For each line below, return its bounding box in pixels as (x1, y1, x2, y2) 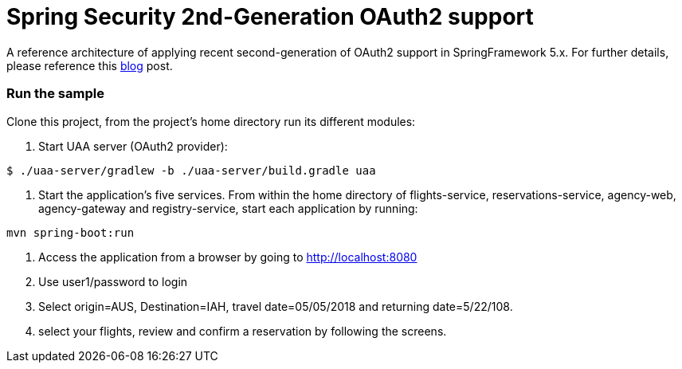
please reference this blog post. (6, 58, 173, 73)
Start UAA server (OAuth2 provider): (38, 139, 228, 153)
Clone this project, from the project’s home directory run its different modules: (6, 114, 416, 128)
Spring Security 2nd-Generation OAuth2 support (6, 3, 534, 30)
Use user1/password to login (38, 274, 188, 289)
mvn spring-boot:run (6, 226, 135, 239)
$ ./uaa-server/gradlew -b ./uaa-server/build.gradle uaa (6, 163, 376, 177)
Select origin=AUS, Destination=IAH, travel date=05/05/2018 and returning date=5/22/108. (38, 299, 513, 313)
